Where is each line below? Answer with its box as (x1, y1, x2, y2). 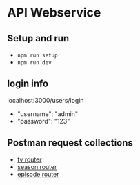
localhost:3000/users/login (7, 96, 84, 104)
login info (7, 78, 49, 90)
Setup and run (7, 32, 70, 44)
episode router (17, 170, 59, 178)
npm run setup (17, 52, 58, 59)
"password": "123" (17, 117, 70, 125)
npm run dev (17, 59, 52, 66)
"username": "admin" (17, 109, 78, 118)
